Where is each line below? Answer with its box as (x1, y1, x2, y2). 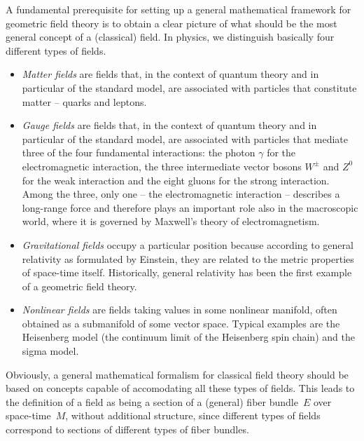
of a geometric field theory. (22, 278, 137, 293)
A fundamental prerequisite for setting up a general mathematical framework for (6, 2, 351, 16)
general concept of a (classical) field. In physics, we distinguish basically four (6, 29, 335, 44)
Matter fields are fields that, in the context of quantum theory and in (22, 67, 319, 81)
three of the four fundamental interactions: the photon (22, 145, 255, 160)
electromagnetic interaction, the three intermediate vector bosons (22, 158, 302, 173)
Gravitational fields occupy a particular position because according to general (22, 237, 353, 252)
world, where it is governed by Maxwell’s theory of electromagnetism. (22, 214, 320, 229)
